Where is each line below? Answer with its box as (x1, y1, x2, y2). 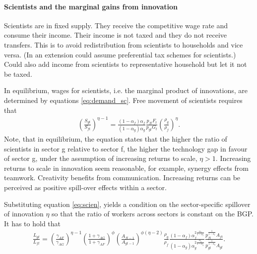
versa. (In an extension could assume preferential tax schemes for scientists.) (4, 49, 236, 59)
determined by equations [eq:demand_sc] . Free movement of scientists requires (4, 95, 243, 105)
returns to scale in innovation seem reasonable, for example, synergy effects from (4, 162, 249, 173)
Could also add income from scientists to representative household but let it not (4, 59, 247, 69)
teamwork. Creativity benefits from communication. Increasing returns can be (4, 172, 241, 183)
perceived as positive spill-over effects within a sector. (4, 182, 167, 192)
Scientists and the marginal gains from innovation (4, 1, 178, 11)
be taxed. (4, 68, 32, 79)
